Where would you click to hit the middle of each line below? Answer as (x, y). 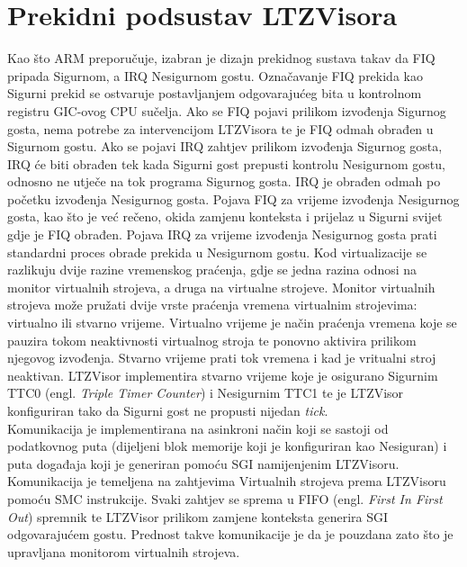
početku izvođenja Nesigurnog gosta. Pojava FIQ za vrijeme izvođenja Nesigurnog (233, 198)
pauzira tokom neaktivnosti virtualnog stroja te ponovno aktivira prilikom (212, 340)
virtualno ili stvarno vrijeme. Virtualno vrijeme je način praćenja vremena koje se (232, 323)
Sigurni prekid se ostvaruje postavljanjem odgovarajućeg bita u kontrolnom (215, 93)
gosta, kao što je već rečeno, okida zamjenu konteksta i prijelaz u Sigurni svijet (225, 216)
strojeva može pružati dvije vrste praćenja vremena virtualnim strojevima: (212, 305)
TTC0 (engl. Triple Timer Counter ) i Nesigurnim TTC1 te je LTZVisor (206, 393)
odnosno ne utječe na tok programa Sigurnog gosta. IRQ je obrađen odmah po (224, 181)
